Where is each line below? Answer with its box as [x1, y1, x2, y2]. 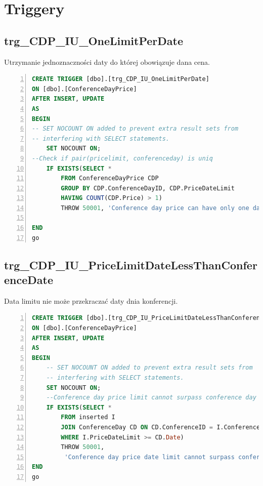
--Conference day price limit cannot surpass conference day [46, 394, 256, 401]
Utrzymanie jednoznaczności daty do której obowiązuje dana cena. [4, 56, 210, 67]
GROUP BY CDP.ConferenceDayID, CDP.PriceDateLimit [61, 184, 235, 192]
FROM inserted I [61, 414, 115, 421]
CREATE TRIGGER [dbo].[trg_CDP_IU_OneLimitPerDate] [32, 75, 209, 83]
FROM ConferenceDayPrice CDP [61, 175, 159, 182]
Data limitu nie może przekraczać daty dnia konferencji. [4, 295, 178, 306]
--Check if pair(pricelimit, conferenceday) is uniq [32, 154, 213, 162]
